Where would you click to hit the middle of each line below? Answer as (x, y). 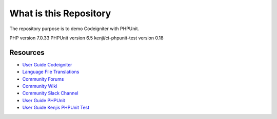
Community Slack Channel (51, 93)
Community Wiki (40, 86)
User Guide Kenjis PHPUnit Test (56, 108)
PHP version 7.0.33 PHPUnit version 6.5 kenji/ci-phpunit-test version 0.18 (86, 38)
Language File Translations (51, 72)
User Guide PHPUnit (44, 100)
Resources (27, 52)
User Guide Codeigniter (47, 64)
